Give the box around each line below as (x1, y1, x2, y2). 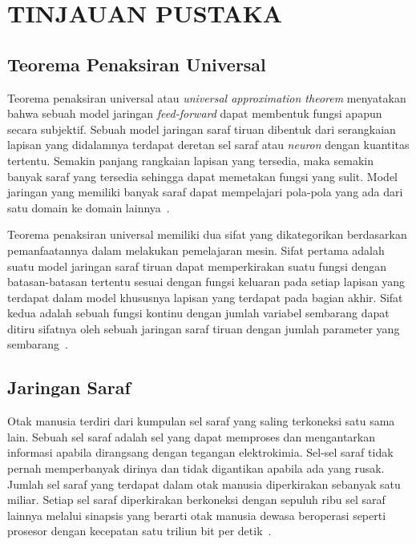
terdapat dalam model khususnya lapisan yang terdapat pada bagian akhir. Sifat (7, 288, 403, 305)
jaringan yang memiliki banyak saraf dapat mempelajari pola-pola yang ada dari (7, 183, 403, 200)
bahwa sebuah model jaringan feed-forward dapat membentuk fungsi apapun (7, 105, 382, 122)
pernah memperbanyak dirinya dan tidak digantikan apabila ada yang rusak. (7, 460, 385, 477)
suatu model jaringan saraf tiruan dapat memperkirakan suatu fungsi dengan (7, 257, 387, 274)
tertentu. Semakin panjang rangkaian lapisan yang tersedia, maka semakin (7, 151, 374, 168)
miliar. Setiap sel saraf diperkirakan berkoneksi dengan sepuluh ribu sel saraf (7, 491, 386, 508)
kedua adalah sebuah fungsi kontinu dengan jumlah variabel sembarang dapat (7, 304, 390, 321)
